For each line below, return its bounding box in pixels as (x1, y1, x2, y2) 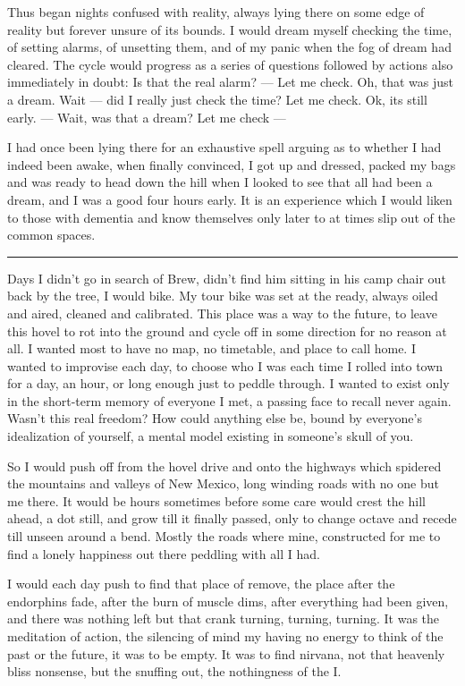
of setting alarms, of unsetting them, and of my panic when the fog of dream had (7, 38, 452, 56)
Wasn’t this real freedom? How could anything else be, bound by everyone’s (7, 409, 422, 428)
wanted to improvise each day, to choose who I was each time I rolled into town (7, 356, 444, 375)
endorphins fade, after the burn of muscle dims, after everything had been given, (7, 591, 449, 610)
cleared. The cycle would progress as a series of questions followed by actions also (7, 55, 453, 73)
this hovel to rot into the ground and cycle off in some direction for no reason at (7, 321, 447, 340)
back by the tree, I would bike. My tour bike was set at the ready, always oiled (7, 286, 438, 305)
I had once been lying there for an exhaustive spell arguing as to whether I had (7, 138, 442, 157)
